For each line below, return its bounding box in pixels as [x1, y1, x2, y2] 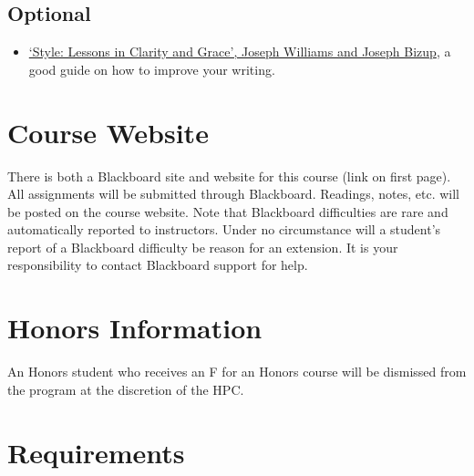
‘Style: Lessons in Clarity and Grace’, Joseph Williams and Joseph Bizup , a [28, 42, 451, 61]
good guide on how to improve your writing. [28, 59, 275, 78]
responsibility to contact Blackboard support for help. [7, 255, 308, 274]
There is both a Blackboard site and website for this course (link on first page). [7, 166, 451, 185]
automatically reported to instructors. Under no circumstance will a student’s [7, 220, 441, 239]
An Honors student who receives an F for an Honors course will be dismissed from [7, 362, 467, 381]
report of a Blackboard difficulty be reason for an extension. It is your [7, 237, 398, 256]
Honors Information [7, 309, 263, 347]
